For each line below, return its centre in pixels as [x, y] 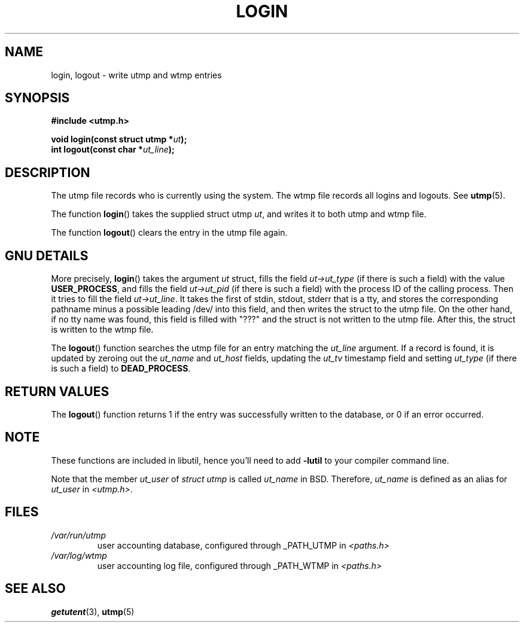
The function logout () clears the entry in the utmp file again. [169, 233]
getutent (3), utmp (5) [93, 611]
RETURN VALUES [57, 391]
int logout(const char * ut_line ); [113, 150]
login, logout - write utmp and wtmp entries [136, 75]
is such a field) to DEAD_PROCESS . [121, 369]
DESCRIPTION [48, 172]
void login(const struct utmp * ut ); [119, 139]
